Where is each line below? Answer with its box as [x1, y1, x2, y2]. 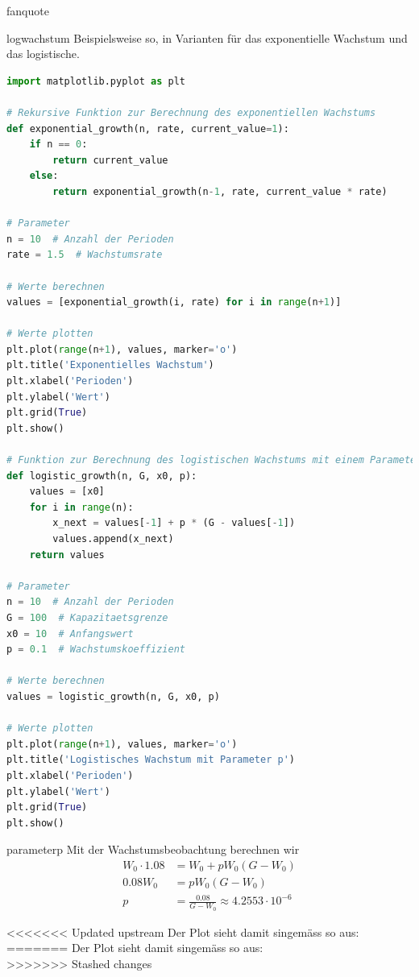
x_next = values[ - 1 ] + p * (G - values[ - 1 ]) [52, 517, 296, 529]
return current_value [52, 154, 168, 166]
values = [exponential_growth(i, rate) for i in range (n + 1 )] [6, 296, 342, 308]
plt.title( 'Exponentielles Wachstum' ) [6, 359, 214, 371]
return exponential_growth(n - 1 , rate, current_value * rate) [52, 185, 388, 197]
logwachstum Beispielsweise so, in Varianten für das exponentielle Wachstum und [6, 29, 408, 46]
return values [29, 549, 105, 561]
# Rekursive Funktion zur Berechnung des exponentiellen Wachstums [6, 106, 376, 118]
